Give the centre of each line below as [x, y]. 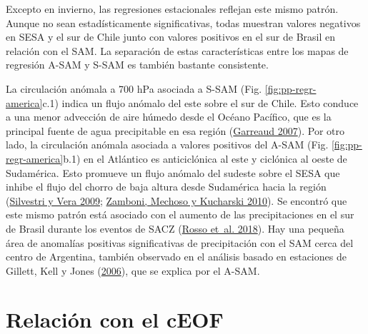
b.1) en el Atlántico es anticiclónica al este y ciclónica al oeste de [205, 158]
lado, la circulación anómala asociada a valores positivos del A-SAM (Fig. [167, 145]
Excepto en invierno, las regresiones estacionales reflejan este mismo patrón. [172, 9]
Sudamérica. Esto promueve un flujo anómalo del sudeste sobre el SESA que [173, 172]
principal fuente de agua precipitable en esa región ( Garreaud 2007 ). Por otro [175, 130]
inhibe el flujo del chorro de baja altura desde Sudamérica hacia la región [166, 187]
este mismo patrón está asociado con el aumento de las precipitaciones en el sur [180, 214]
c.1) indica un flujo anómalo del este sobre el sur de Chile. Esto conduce [200, 102]
